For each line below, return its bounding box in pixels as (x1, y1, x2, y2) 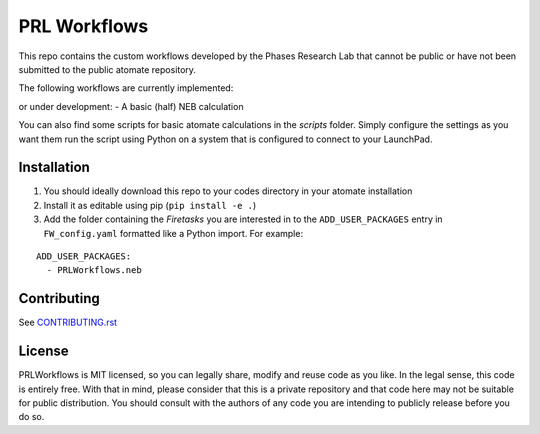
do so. (18, 411, 45, 423)
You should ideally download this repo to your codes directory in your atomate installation (43, 185, 413, 197)
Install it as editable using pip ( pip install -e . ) (43, 199, 257, 211)
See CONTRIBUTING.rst (18, 316, 118, 329)
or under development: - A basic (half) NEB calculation (18, 100, 244, 112)
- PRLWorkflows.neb (46, 265, 142, 276)
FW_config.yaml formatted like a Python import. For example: (43, 227, 304, 239)
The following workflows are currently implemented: (18, 82, 234, 94)
